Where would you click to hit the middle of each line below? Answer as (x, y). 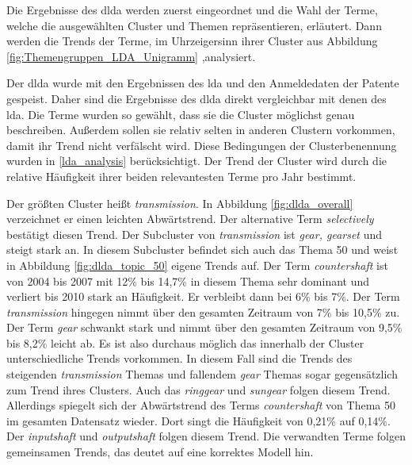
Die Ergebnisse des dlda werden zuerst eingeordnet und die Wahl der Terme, (192, 10)
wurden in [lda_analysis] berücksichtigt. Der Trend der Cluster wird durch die (196, 161)
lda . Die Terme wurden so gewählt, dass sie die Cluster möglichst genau (181, 114)
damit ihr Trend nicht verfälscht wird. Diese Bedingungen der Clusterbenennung (202, 145)
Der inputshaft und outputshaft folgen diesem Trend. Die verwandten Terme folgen (206, 436)
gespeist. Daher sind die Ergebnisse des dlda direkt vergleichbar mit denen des (196, 98)
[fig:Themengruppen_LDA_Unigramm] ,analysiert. (131, 56)
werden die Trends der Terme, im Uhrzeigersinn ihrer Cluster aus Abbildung (192, 41)
